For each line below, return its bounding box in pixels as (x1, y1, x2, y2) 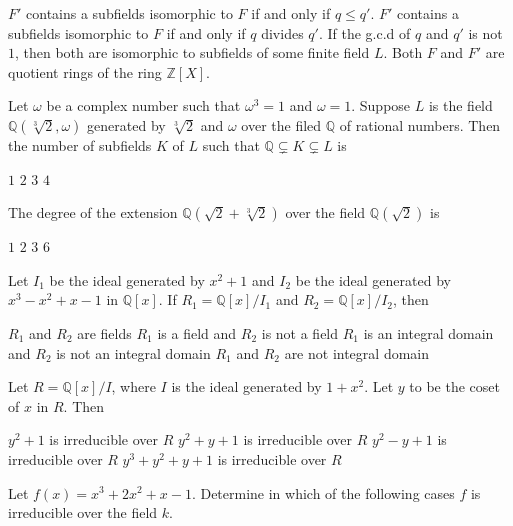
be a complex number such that (46, 95, 241, 116)
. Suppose (351, 95, 411, 116)
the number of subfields (8, 134, 152, 155)
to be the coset (409, 376, 500, 397)
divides (261, 22, 304, 43)
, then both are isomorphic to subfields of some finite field (15, 42, 370, 63)
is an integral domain (363, 322, 494, 343)
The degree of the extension (8, 202, 178, 223)
